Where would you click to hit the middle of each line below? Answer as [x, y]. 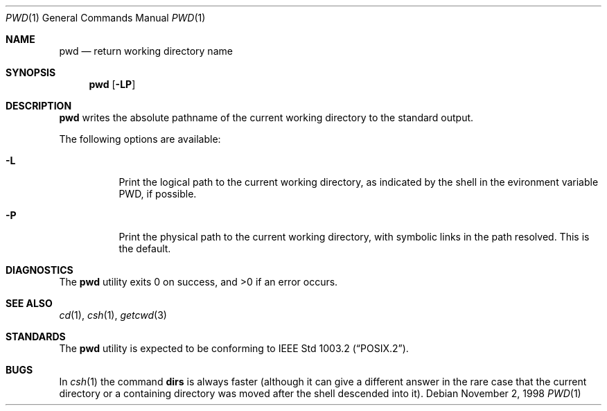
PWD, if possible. [158, 194]
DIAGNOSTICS [39, 270]
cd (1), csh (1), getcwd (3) [113, 315]
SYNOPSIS [31, 72]
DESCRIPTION [39, 106]
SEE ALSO [29, 303]
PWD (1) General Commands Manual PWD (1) [106, 18]
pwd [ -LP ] [112, 84]
